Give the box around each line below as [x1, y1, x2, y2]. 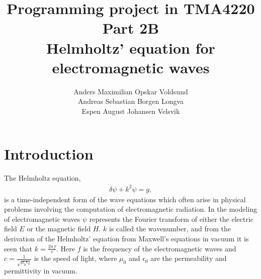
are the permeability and [150, 253, 227, 263]
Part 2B [102, 18, 159, 38]
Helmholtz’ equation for [46, 37, 215, 58]
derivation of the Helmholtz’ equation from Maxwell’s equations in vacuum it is [4, 233, 249, 243]
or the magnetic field [27, 223, 91, 234]
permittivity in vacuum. [4, 265, 77, 276]
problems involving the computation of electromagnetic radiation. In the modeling [4, 204, 257, 214]
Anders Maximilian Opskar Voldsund [73, 86, 188, 96]
